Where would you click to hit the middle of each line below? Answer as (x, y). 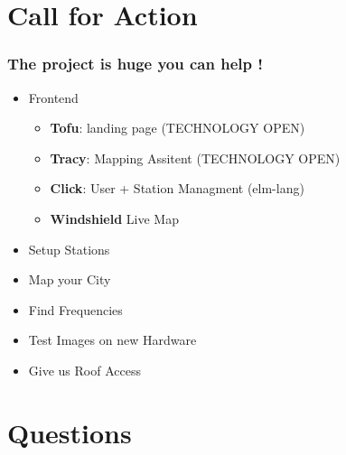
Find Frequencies (75, 309)
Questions (70, 432)
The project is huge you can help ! (135, 64)
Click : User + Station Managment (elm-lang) (177, 188)
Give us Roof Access (84, 370)
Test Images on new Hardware (112, 340)
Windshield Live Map (114, 218)
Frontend (53, 97)
